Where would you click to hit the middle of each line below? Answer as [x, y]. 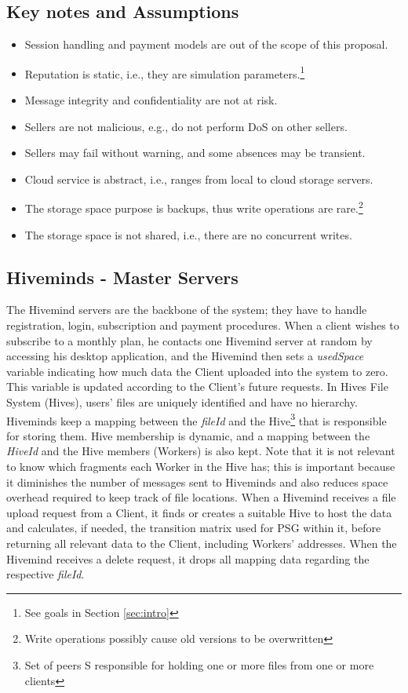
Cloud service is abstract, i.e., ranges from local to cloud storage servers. [199, 179]
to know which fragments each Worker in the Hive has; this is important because [201, 467]
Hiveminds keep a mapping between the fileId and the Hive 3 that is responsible [197, 419]
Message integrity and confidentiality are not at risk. [151, 100]
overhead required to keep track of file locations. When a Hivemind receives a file [201, 497]
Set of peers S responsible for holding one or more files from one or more [199, 665]
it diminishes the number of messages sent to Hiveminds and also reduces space [197, 481]
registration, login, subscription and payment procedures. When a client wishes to [203, 325]
